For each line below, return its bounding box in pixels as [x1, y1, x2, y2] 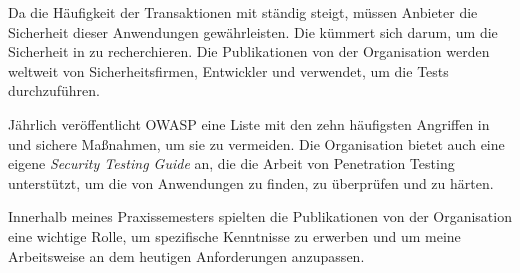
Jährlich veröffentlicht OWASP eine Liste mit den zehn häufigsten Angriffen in [8, 113, 490, 134]
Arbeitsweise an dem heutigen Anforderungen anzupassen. [8, 245, 365, 266]
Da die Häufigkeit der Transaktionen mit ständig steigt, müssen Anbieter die [8, 2, 478, 22]
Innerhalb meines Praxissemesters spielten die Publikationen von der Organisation [8, 206, 512, 227]
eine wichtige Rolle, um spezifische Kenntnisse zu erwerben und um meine [8, 225, 461, 246]
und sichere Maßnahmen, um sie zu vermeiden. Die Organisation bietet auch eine [8, 133, 505, 154]
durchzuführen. [8, 80, 100, 101]
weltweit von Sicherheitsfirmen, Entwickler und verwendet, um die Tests [8, 60, 449, 81]
